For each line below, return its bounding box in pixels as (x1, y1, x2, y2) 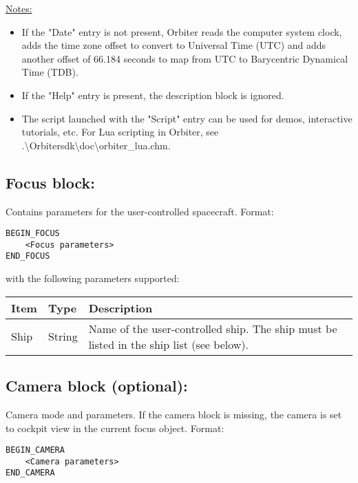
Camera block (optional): (6, 375, 188, 396)
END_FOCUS (6, 251, 50, 261)
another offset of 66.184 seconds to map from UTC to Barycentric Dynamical (21, 51, 348, 65)
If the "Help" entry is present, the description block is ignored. (21, 87, 284, 102)
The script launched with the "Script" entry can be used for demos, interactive (21, 111, 352, 125)
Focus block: (6, 171, 96, 193)
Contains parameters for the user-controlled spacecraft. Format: (6, 204, 274, 218)
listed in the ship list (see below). (88, 336, 249, 352)
